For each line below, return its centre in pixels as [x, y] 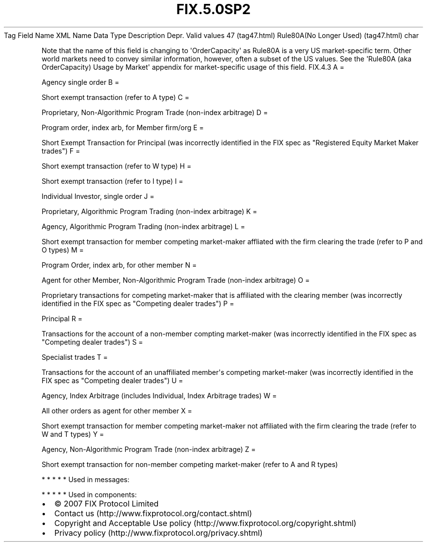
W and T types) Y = [73, 434]
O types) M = [63, 250]
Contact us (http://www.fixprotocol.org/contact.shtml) [153, 513]
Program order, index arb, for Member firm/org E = [123, 127]
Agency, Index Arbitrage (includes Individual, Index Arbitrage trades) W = [159, 395]
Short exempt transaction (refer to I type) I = [112, 181]
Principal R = [62, 318]
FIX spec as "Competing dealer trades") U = [112, 380]
